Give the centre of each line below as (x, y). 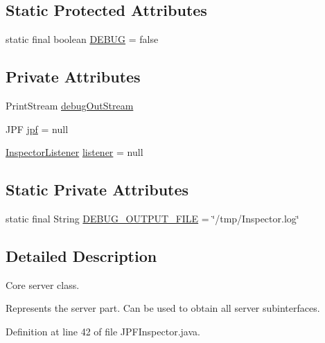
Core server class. (43, 284)
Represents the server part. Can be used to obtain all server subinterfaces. (163, 308)
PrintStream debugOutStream (70, 105)
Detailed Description (81, 255)
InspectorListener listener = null (74, 152)
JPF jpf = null (37, 129)
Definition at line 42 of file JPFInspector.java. (103, 331)
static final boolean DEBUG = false (82, 39)
